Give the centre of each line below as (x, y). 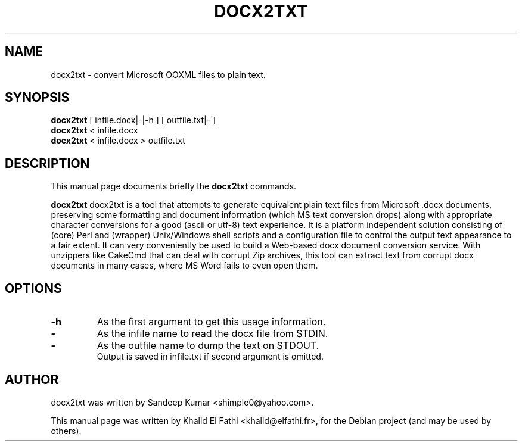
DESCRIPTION (47, 163)
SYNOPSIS (37, 98)
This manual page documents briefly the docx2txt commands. (174, 186)
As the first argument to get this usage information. (211, 322)
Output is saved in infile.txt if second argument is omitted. (210, 357)
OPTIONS (33, 288)
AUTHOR (32, 379)
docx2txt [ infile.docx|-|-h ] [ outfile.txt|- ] (133, 120)
